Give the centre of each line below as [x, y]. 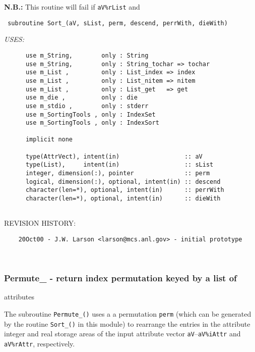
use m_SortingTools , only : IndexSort [92, 123]
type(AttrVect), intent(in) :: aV [114, 156]
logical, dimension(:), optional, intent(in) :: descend [123, 182]
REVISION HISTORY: [40, 223]
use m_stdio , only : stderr [87, 106]
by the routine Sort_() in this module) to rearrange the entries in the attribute [127, 323]
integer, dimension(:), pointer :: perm [118, 173]
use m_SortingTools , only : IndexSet [90, 114]
